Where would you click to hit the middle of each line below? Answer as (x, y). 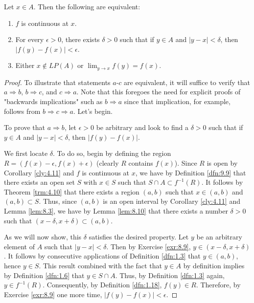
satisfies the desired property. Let (139, 237)
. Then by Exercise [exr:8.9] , (149, 246)
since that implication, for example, (177, 101)
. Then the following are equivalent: (87, 6)
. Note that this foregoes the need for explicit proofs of (159, 92)
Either (25, 65)
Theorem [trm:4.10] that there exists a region (72, 191)
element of (19, 246)
